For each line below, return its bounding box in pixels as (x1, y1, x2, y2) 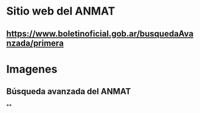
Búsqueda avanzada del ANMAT (6, 86, 131, 97)
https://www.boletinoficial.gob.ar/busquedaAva (6, 29, 194, 39)
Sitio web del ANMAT (6, 4, 116, 18)
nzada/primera (6, 38, 64, 48)
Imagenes (6, 62, 58, 76)
